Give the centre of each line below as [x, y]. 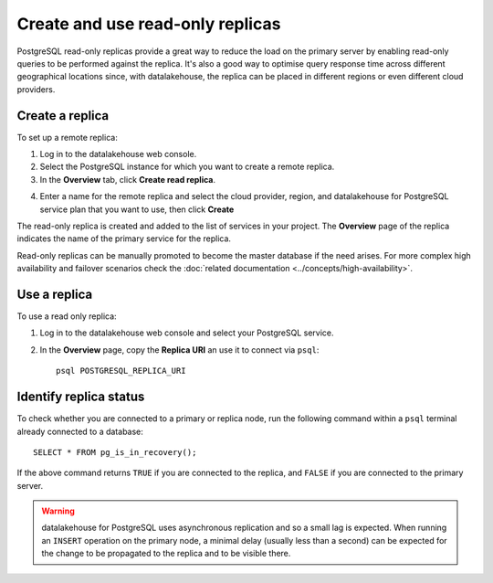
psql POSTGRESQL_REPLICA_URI [121, 371]
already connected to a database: [80, 431]
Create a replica [63, 116]
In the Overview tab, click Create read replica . [128, 179]
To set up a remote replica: [67, 137]
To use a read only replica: [67, 316]
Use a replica [55, 294]
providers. [36, 89]
